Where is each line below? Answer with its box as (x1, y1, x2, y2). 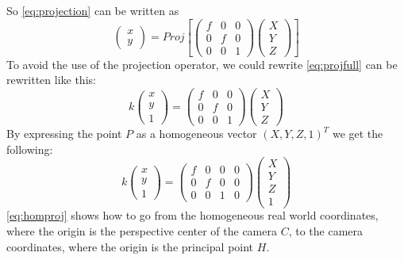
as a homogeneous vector (136, 125, 257, 142)
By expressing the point (6, 125, 122, 142)
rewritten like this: (6, 71, 96, 88)
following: (6, 140, 53, 157)
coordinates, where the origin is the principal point (6, 238, 254, 254)
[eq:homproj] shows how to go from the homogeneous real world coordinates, (6, 207, 379, 224)
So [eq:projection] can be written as (6, 2, 179, 18)
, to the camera (288, 223, 364, 239)
